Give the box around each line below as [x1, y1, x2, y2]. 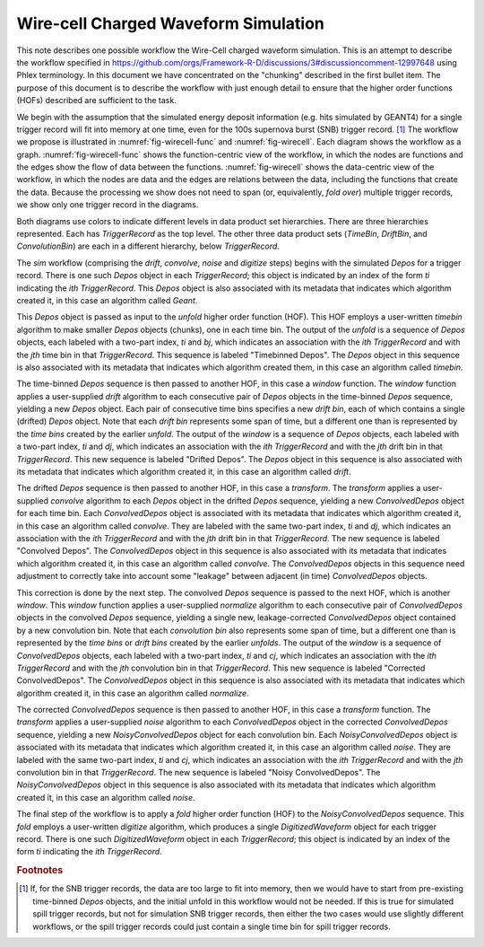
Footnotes [16, 864, 64, 877]
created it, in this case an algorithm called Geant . [16, 294, 198, 305]
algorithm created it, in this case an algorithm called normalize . [16, 688, 250, 698]
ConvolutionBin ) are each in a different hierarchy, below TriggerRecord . [16, 241, 280, 251]
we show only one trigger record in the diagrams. [16, 199, 199, 210]
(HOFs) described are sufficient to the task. [16, 95, 177, 106]
